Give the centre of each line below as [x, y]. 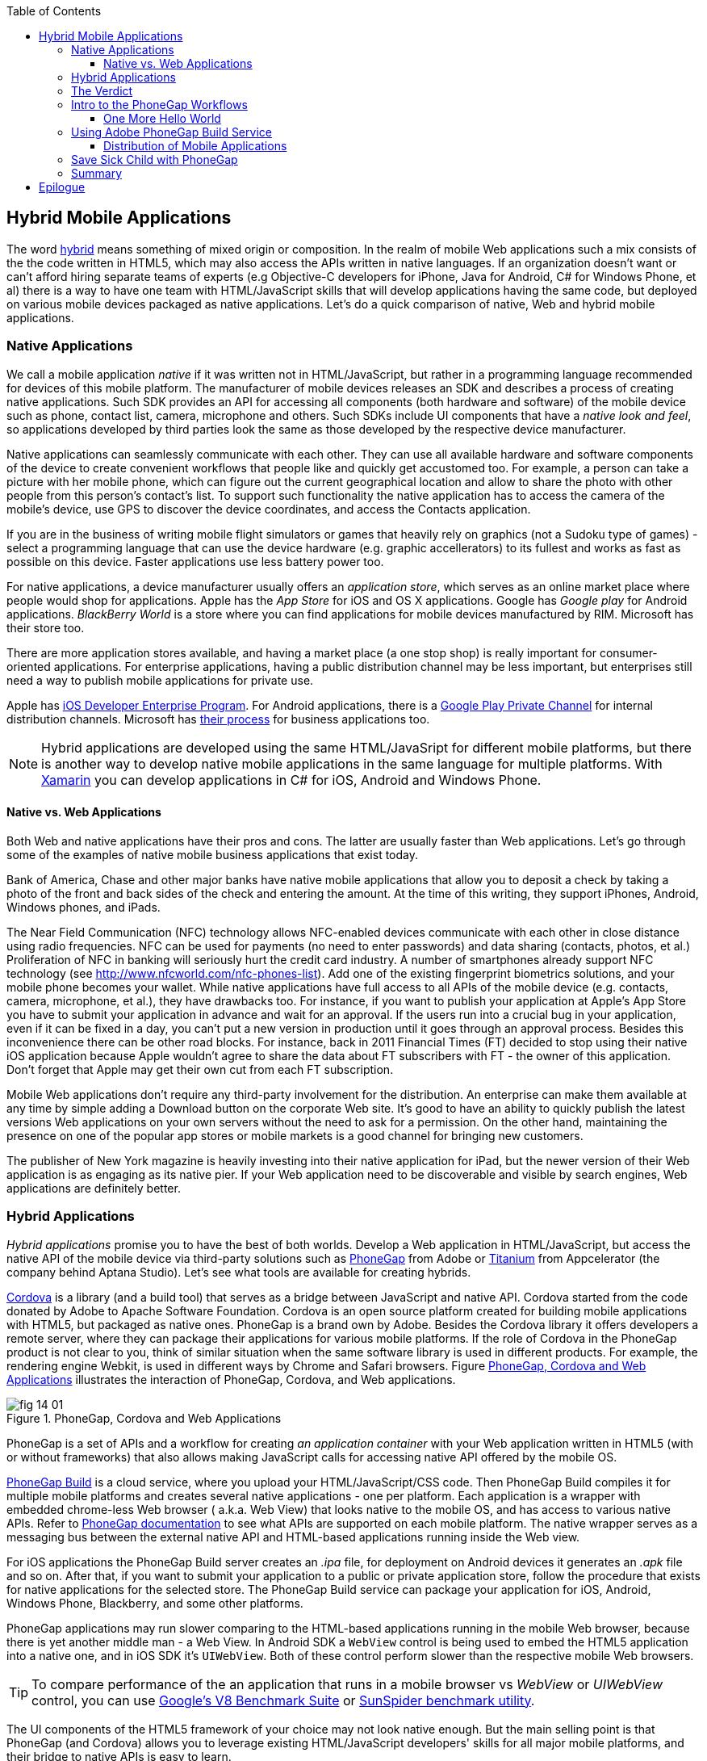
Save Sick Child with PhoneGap [155, 159]
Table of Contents [54, 11]
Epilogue [62, 187]
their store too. [46, 627]
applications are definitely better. [94, 1188]
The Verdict [102, 91]
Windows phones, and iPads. [84, 907]
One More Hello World [162, 118]
